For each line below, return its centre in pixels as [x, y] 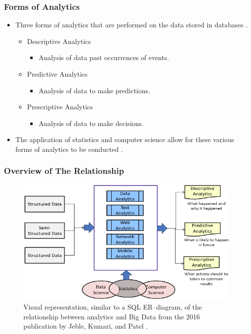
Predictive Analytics [57, 74]
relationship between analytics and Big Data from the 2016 [112, 316]
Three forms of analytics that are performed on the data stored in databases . [132, 25]
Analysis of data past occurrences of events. [104, 57]
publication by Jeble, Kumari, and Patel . [86, 326]
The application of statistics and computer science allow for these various [125, 139]
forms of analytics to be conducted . [69, 149]
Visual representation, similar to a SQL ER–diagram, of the [113, 307]
